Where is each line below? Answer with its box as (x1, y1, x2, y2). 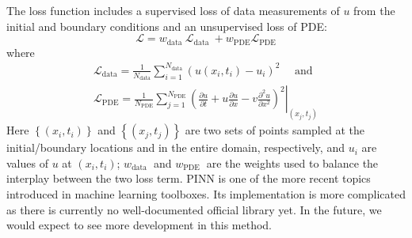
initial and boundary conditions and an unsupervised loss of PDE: (6, 17, 327, 34)
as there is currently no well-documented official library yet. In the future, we (6, 201, 382, 217)
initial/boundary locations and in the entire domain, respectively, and (6, 139, 345, 156)
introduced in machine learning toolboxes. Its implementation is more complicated (6, 185, 406, 202)
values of (6, 154, 48, 171)
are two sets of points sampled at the (185, 122, 364, 138)
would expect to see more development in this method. (6, 217, 272, 233)
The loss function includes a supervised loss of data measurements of (6, 2, 340, 18)
